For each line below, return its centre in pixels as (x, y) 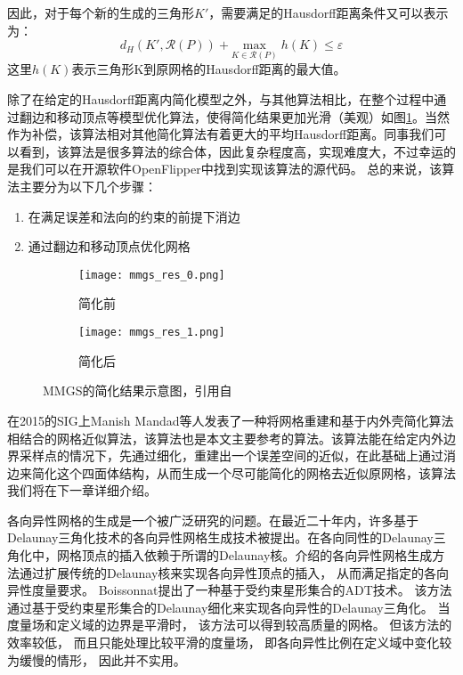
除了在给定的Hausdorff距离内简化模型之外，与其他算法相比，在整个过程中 (221, 99)
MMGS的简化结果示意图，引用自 (138, 390)
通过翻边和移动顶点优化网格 (109, 246)
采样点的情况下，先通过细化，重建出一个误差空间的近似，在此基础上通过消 (237, 455)
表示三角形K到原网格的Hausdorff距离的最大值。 (209, 69)
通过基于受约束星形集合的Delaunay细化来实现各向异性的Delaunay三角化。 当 (229, 607)
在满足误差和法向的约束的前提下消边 (134, 216)
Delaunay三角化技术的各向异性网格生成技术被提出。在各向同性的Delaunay (220, 537)
